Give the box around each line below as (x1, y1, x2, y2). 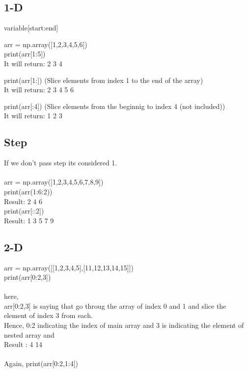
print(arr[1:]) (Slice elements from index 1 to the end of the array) (4, 75, 203, 85)
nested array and (4, 329, 55, 340)
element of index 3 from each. (4, 310, 93, 320)
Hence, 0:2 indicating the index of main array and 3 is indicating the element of (4, 320, 244, 330)
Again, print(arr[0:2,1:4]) (4, 358, 79, 369)
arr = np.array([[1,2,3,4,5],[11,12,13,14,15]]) (4, 262, 134, 272)
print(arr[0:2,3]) (4, 272, 51, 282)
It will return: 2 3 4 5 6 (4, 84, 74, 95)
